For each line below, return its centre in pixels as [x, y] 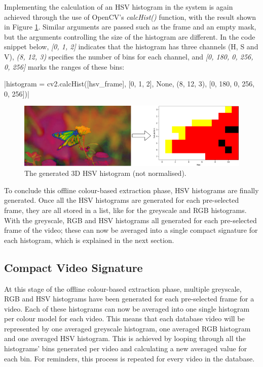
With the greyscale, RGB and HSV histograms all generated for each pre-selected [130, 220]
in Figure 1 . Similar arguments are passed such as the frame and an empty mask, [130, 27]
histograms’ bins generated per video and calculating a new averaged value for [126, 348]
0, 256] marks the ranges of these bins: [64, 66]
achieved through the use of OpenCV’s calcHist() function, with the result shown [130, 17]
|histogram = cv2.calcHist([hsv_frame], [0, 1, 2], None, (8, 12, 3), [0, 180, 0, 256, [129, 84]
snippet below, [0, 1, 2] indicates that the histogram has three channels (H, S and [131, 47]
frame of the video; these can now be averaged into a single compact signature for [131, 230]
